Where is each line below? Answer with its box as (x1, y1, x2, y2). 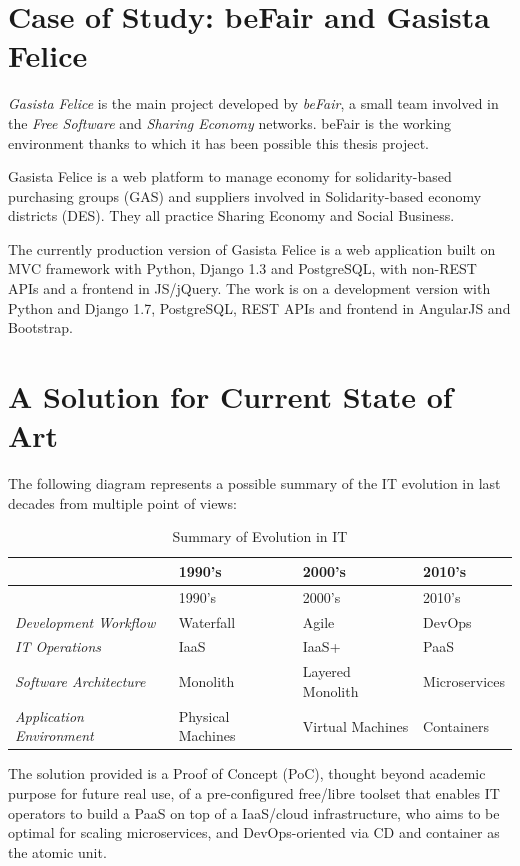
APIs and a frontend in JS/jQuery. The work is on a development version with (8, 278, 491, 299)
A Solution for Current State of (8, 376, 453, 417)
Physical (178, 705, 230, 726)
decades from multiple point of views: (8, 492, 237, 513)
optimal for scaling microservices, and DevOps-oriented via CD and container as (8, 822, 500, 843)
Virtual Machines (302, 715, 409, 736)
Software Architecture (15, 671, 146, 692)
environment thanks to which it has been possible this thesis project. (8, 132, 430, 153)
